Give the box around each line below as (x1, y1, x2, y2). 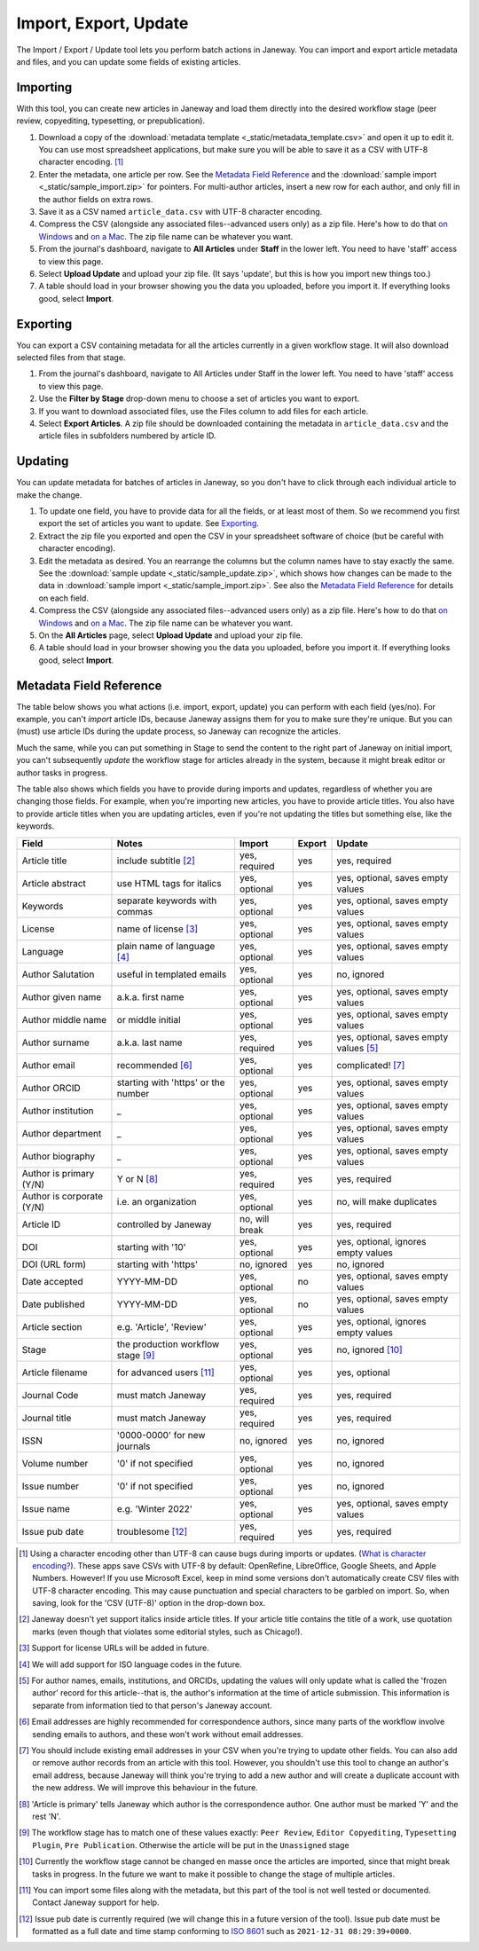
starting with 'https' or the (116, 1076, 225, 1089)
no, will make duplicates (336, 1195, 437, 1208)
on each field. (38, 593, 89, 603)
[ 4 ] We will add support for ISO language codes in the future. (19, 1659, 242, 1670)
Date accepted (21, 1275, 83, 1287)
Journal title (21, 1412, 72, 1424)
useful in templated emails (116, 968, 227, 980)
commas (116, 905, 153, 917)
